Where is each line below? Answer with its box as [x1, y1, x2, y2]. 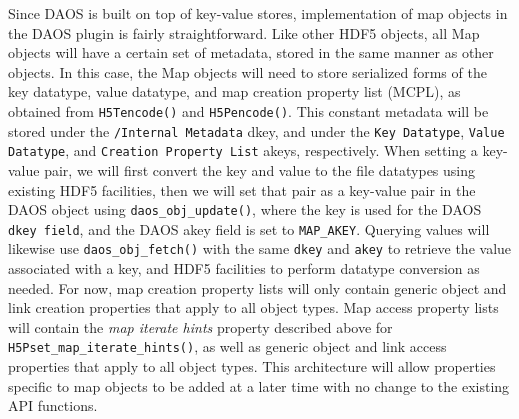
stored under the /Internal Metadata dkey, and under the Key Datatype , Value [8, 120, 505, 141]
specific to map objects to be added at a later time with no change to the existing [8, 375, 510, 396]
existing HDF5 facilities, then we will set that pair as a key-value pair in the [8, 179, 476, 200]
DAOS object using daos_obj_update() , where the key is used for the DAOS [8, 199, 482, 220]
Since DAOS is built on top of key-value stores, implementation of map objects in [8, 3, 508, 23]
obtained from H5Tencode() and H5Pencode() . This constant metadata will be [8, 100, 489, 121]
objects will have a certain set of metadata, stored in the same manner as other [8, 42, 494, 63]
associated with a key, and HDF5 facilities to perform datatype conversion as [8, 258, 480, 279]
